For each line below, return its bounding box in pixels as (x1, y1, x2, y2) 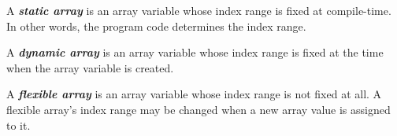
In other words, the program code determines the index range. (6, 17, 306, 34)
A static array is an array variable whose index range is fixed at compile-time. (6, 2, 391, 18)
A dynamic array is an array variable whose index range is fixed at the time (6, 44, 384, 61)
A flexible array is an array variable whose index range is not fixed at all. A (6, 86, 382, 102)
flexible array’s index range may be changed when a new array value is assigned (6, 101, 391, 117)
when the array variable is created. (6, 59, 174, 75)
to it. (6, 116, 31, 133)
